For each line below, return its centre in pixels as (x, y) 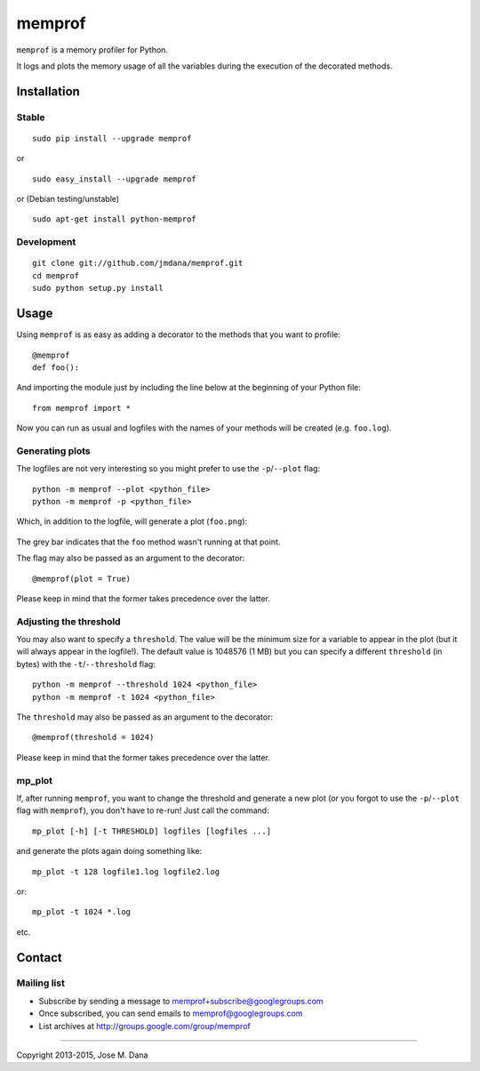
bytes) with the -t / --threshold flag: (86, 664)
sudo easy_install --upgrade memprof (115, 179)
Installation (48, 91)
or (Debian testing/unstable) (68, 199)
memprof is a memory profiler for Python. (92, 50)
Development (46, 242)
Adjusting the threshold (68, 621)
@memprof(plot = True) (82, 579)
